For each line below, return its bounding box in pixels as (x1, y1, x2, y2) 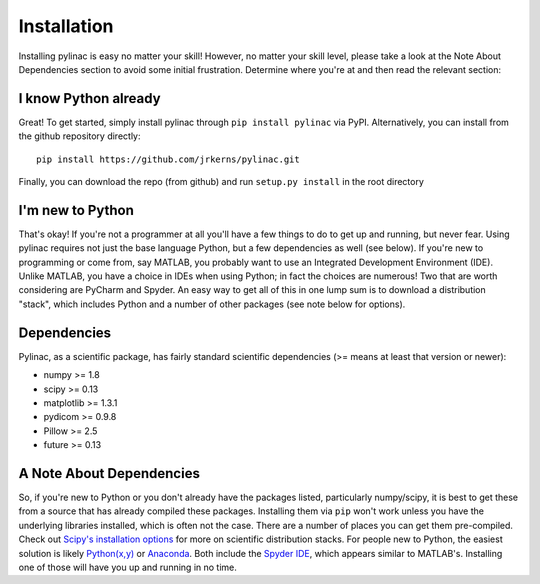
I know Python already (18, 90, 161, 107)
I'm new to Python (18, 201, 134, 219)
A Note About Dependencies (18, 465, 200, 482)
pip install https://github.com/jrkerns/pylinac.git (36, 153, 300, 165)
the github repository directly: (18, 130, 141, 142)
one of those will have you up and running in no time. (18, 561, 237, 573)
